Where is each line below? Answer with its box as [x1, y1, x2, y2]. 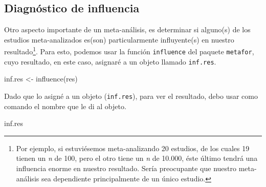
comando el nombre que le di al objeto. [4, 100, 126, 111]
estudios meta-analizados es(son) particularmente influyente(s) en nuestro [4, 34, 234, 45]
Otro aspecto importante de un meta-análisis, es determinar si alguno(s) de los [4, 24, 251, 35]
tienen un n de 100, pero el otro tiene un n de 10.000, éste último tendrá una [16, 153, 258, 163]
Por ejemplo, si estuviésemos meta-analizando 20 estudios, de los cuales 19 [16, 142, 250, 153]
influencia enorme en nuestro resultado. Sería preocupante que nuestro [16, 162, 237, 173]
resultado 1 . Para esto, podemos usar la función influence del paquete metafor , [4, 45, 254, 57]
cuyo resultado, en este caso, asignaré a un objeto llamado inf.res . [4, 56, 216, 67]
